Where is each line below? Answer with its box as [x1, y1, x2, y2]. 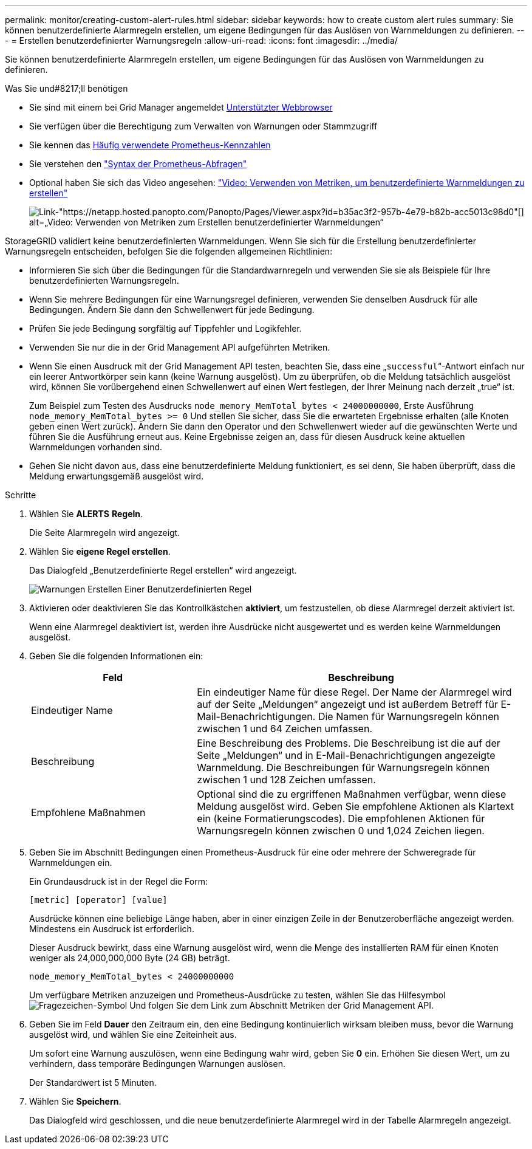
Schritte [5, 490, 36, 500]
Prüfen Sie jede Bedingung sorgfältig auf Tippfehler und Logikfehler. [29, 323, 302, 334]
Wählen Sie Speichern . [29, 1096, 121, 1106]
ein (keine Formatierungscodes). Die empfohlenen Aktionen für [197, 812, 485, 825]
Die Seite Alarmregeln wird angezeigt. [29, 527, 180, 538]
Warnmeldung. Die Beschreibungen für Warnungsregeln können [197, 761, 490, 773]
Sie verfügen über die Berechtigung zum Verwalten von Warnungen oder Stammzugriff [29, 121, 378, 131]
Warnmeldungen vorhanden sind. [29, 442, 163, 452]
